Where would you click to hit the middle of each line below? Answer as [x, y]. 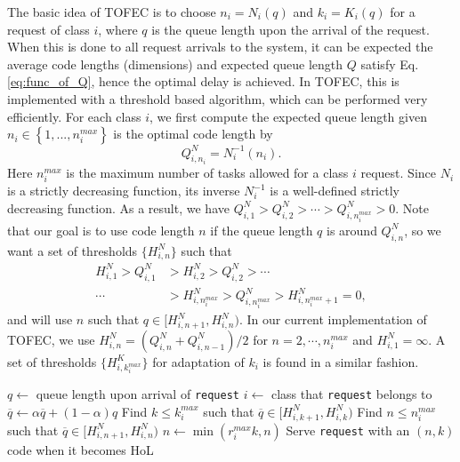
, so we [423, 230]
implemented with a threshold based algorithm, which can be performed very [218, 98]
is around [352, 230]
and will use [40, 319]
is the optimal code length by [193, 134]
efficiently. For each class [74, 116]
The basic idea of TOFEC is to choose [112, 12]
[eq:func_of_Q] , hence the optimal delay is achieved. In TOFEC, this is [203, 81]
